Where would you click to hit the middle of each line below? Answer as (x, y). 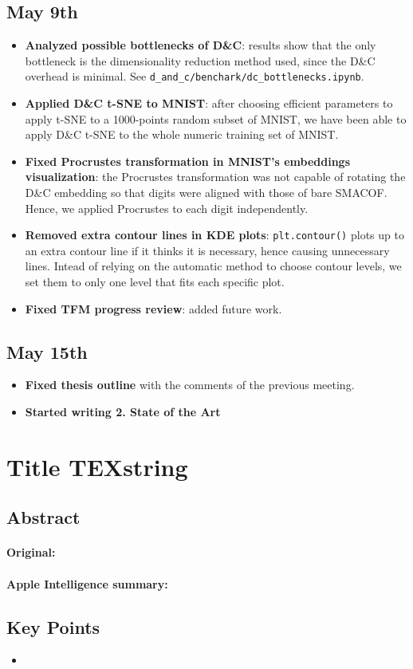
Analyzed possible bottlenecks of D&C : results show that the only (201, 45)
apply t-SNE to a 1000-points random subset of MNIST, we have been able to (216, 118)
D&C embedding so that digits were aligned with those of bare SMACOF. (206, 193)
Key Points (53, 626)
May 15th (47, 351)
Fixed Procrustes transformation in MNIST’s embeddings (188, 161)
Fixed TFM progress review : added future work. (153, 308)
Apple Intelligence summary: (87, 583)
